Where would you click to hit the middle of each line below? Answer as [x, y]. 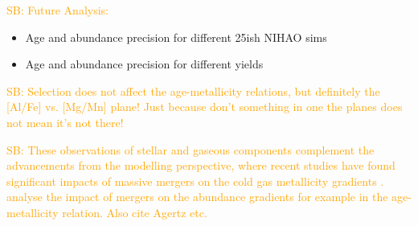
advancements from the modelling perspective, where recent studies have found [201, 165]
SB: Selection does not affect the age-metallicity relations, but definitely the [193, 90]
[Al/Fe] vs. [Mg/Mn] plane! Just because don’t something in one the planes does [205, 107]
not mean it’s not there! [65, 122]
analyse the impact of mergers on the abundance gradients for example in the [197, 197]
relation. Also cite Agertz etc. [135, 212]
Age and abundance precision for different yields [144, 64]
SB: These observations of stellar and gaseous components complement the [191, 149]
